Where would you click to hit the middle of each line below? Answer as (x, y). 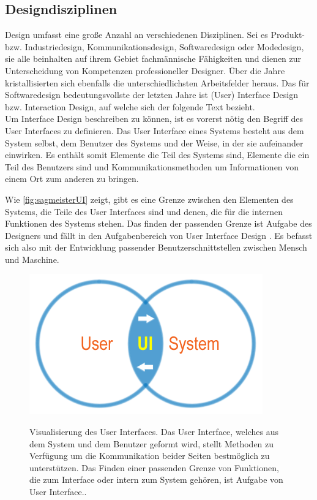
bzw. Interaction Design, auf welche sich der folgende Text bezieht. (130, 106)
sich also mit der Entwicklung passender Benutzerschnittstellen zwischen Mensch (156, 247)
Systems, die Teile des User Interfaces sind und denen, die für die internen (144, 211)
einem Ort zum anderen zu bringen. (72, 179)
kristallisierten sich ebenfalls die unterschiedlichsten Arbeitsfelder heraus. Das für (157, 82)
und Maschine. (32, 259)
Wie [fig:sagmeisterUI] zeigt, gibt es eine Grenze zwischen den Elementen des (149, 199)
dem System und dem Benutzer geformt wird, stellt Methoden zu (152, 443)
